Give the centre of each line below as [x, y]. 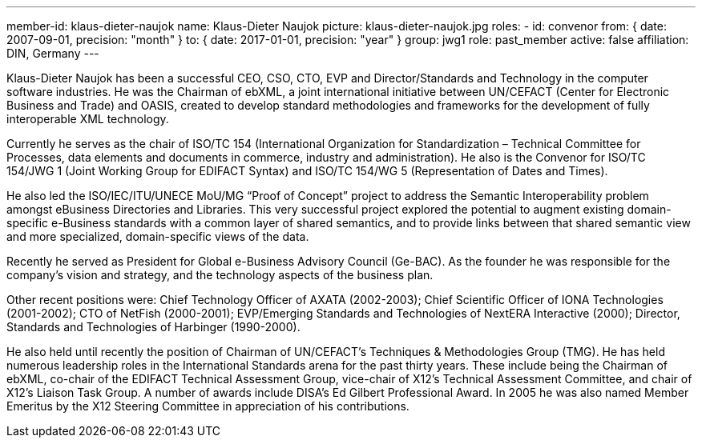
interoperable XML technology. [88, 119]
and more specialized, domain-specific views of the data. [158, 236]
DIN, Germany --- [53, 53]
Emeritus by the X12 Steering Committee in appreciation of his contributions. [208, 406]
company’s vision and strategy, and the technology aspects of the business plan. [220, 275]
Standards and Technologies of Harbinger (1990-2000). [153, 327]
